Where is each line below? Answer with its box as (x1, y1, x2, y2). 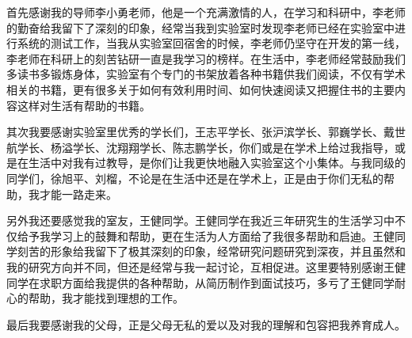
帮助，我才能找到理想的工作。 (28, 290, 184, 306)
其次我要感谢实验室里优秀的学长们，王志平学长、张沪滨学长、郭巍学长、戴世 (6, 123, 406, 140)
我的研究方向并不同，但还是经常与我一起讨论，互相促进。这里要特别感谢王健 (6, 258, 406, 275)
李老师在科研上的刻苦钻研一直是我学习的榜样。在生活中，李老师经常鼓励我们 (6, 50, 406, 66)
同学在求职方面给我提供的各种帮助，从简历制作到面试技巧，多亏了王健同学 (6, 274, 395, 291)
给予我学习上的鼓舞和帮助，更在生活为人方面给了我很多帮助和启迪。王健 (17, 227, 395, 244)
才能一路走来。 (39, 185, 117, 202)
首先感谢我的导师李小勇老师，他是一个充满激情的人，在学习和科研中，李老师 (6, 4, 406, 20)
